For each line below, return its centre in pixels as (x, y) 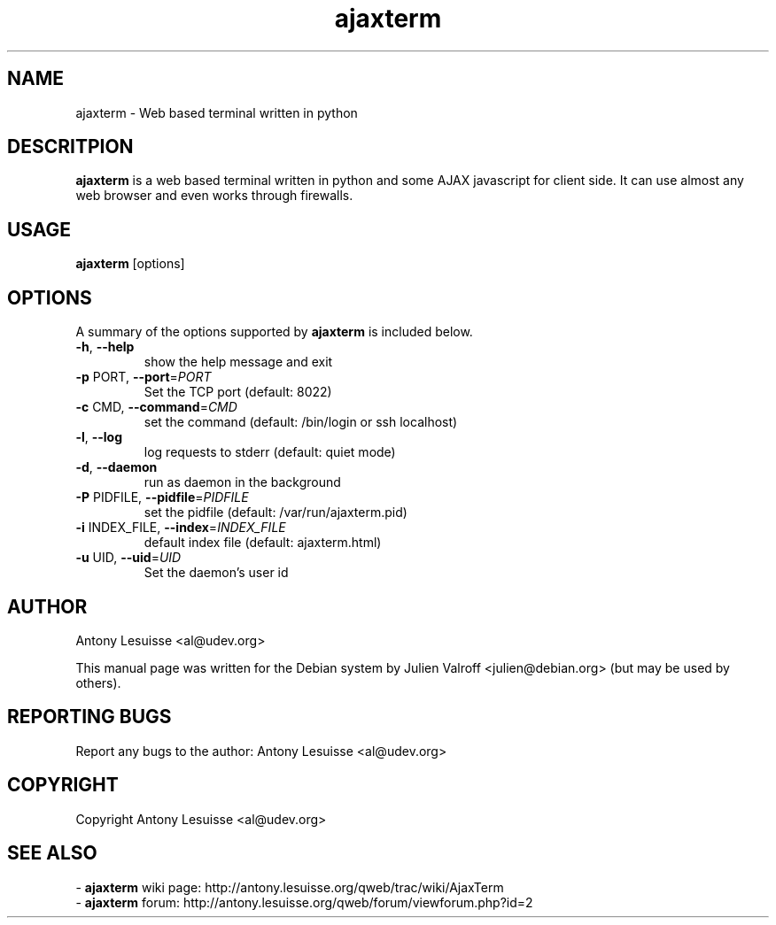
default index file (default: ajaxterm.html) (263, 543)
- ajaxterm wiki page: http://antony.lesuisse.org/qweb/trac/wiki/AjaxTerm (290, 887)
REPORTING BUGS (89, 717)
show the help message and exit (238, 362)
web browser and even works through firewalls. (214, 196)
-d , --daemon (116, 467)
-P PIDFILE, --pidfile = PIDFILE (162, 497)
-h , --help (105, 347)
